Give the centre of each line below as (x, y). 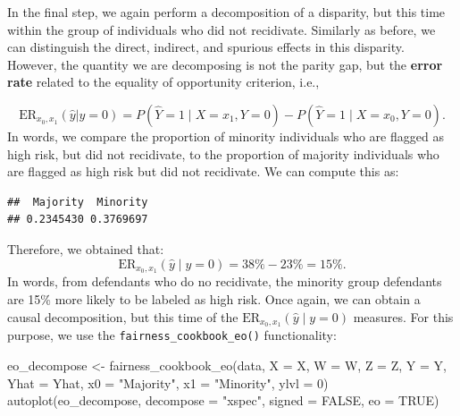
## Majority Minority (78, 202)
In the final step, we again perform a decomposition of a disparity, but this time (226, 12)
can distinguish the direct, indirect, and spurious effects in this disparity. (206, 47)
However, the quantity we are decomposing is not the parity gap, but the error (225, 64)
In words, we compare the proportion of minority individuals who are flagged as (226, 136)
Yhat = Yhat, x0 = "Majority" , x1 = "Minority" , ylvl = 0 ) (168, 382)
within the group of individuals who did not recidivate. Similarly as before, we (222, 29)
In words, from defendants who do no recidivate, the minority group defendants (225, 281)
